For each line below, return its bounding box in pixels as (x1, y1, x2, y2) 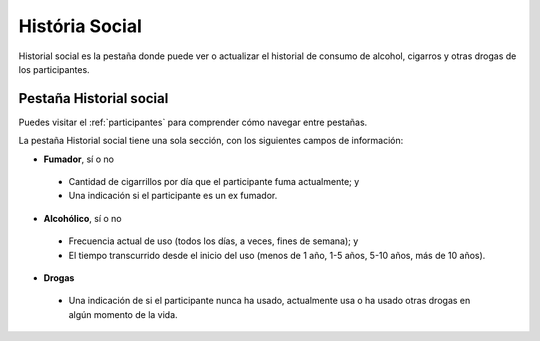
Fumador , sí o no (43, 153, 115, 165)
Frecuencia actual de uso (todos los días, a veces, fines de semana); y (68, 235, 359, 247)
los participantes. (18, 63, 90, 75)
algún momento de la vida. (68, 308, 179, 320)
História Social (18, 15, 142, 37)
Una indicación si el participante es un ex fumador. (68, 190, 278, 202)
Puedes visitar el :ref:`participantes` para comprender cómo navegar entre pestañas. (18, 116, 368, 128)
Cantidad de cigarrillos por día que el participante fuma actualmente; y (68, 176, 360, 188)
